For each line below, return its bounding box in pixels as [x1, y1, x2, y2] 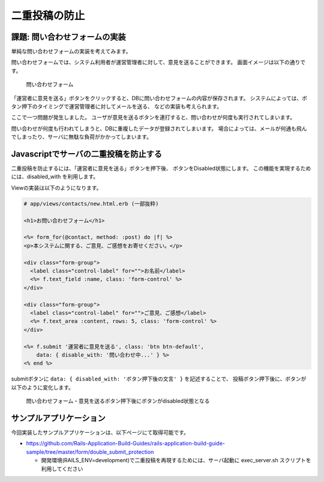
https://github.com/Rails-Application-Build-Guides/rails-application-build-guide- [26, 440, 225, 447]
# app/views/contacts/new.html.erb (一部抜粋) [23, 200, 159, 207]
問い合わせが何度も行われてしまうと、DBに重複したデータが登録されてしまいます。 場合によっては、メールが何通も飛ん [11, 125, 307, 132]
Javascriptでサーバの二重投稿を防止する [11, 149, 162, 159]
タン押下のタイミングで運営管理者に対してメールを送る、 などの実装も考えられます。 [11, 103, 223, 110]
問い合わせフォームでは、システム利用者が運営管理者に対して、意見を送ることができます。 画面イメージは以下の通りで [11, 59, 306, 66]
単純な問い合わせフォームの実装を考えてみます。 [11, 48, 131, 55]
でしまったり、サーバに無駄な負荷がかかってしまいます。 [11, 133, 152, 140]
